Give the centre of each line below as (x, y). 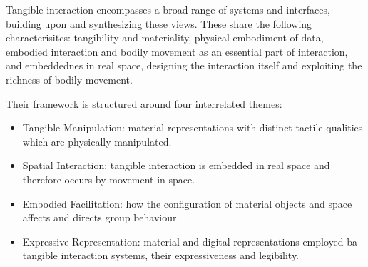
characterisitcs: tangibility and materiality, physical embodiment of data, (165, 37)
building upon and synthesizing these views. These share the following (159, 23)
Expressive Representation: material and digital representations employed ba (190, 241)
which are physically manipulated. (97, 141)
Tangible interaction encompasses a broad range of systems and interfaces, (168, 9)
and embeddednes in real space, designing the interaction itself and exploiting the (184, 65)
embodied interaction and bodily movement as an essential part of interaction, (177, 51)
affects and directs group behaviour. (101, 217)
